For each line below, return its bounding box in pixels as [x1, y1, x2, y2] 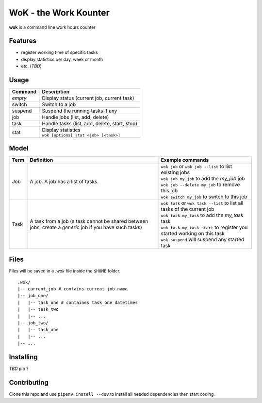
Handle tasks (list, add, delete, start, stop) [42, 120, 138, 127]
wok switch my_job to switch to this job [161, 193, 247, 200]
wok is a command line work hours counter [9, 24, 96, 30]
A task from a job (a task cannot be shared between [30, 218, 148, 224]
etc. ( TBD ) [21, 63, 42, 69]
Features [9, 37, 36, 45]
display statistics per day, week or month [21, 56, 103, 62]
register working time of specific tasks [21, 50, 98, 55]
